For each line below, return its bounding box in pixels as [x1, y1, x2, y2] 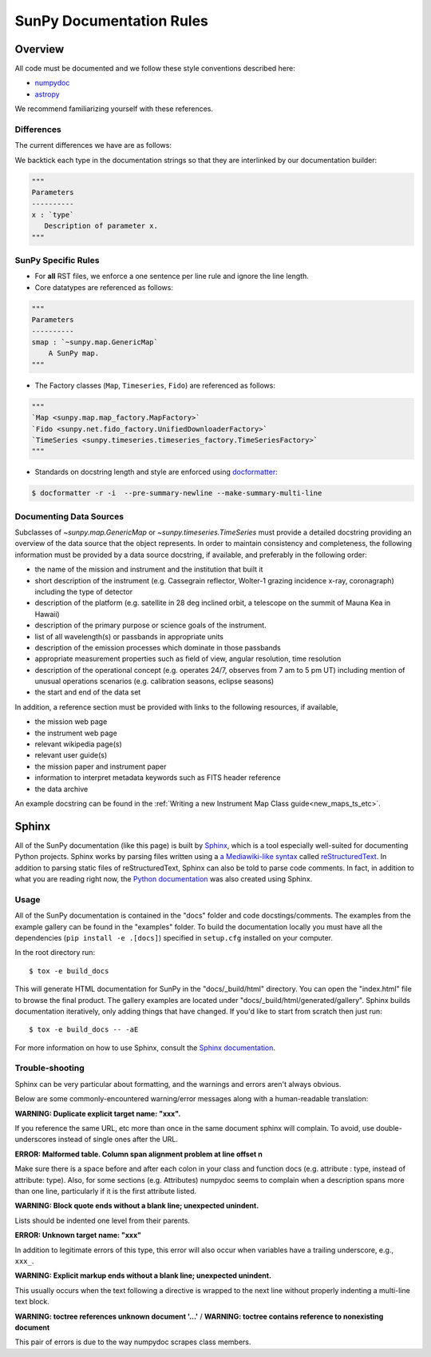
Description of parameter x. [44, 221, 159, 231]
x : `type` [31, 210, 74, 219]
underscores [14, 1135, 57, 1144]
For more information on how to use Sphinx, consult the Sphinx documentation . [14, 1043, 275, 1053]
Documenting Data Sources [14, 511, 124, 522]
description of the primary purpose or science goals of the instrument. [34, 620, 267, 631]
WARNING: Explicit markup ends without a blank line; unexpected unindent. [14, 1271, 271, 1280]
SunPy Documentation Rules [14, 12, 209, 30]
